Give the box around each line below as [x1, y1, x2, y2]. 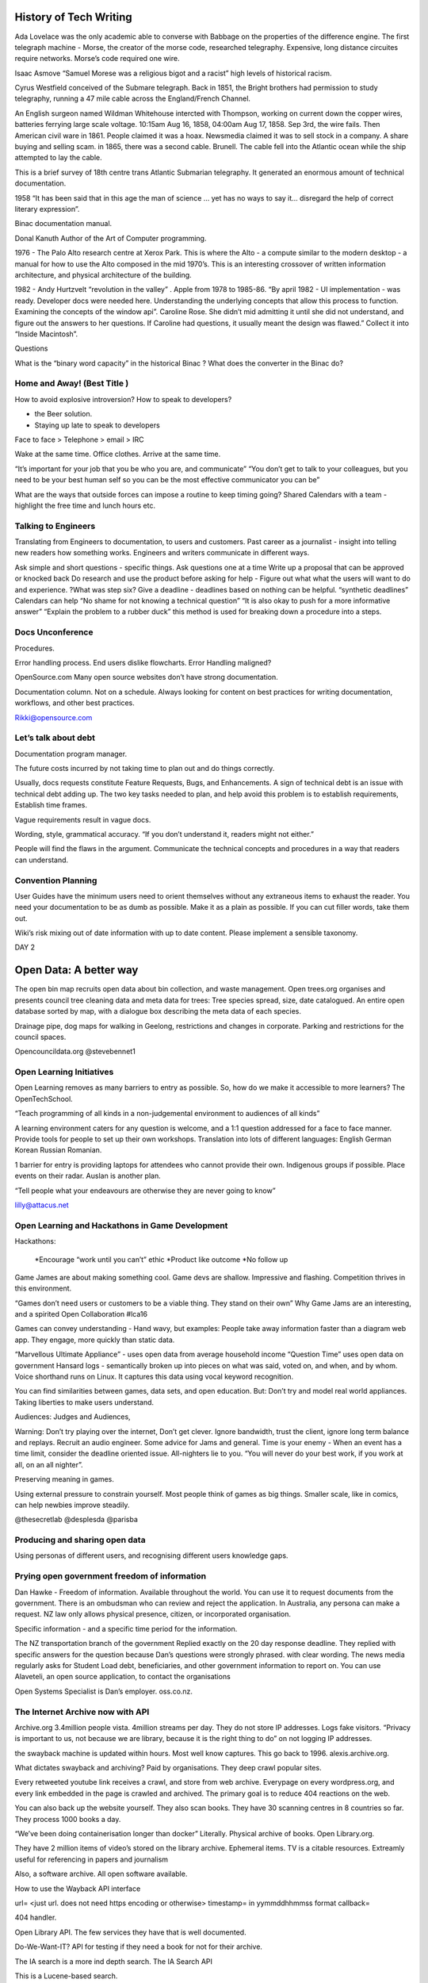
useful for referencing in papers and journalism [14, 1855, 169, 1864]
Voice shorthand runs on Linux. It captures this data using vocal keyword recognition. [14, 1372, 293, 1382]
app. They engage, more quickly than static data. [14, 1335, 175, 1344]
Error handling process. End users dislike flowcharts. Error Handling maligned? [14, 658, 272, 667]
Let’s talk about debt [14, 732, 95, 743]
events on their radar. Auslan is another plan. [14, 1171, 162, 1181]
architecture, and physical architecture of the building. [14, 270, 192, 279]
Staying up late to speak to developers [34, 420, 160, 430]
